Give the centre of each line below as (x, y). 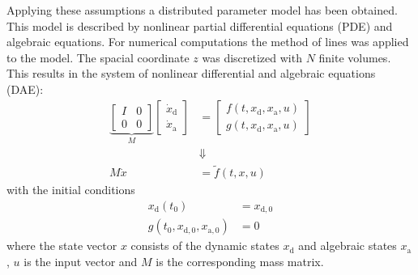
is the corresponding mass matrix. (240, 262)
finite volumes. (355, 57)
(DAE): (25, 89)
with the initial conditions (71, 190)
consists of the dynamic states (205, 245)
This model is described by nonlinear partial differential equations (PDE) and (200, 25)
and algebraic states (348, 245)
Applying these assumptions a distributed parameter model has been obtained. (202, 10)
